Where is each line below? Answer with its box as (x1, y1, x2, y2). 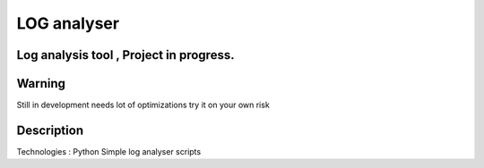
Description (16, 122, 84, 138)
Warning (16, 76, 66, 91)
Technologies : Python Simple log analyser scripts (16, 146, 202, 156)
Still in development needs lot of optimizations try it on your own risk (16, 99, 271, 111)
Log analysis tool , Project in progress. (16, 47, 235, 63)
